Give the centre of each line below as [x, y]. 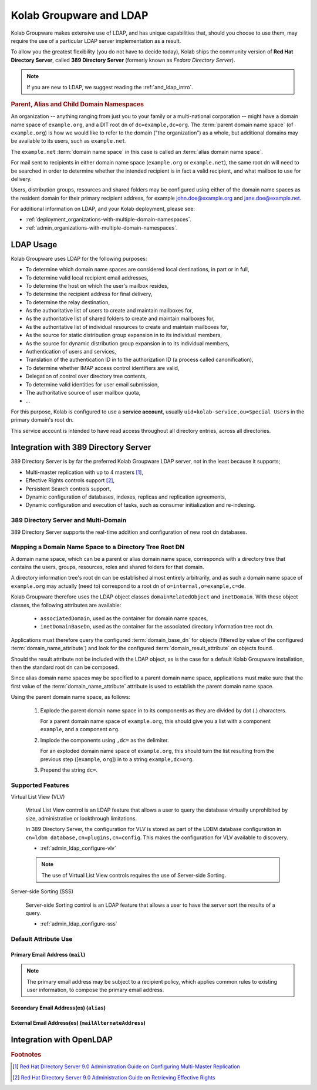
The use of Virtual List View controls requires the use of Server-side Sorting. [134, 875]
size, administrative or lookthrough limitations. [81, 818]
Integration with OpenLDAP [62, 1039]
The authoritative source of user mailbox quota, [83, 393]
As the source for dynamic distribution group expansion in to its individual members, [128, 343]
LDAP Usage [34, 245]
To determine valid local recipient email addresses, [87, 277]
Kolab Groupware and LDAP [80, 15]
